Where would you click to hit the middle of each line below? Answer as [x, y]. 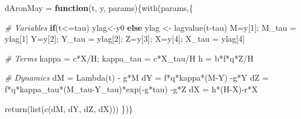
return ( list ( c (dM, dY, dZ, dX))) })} [69, 108]
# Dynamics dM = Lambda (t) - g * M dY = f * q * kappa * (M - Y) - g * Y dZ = [137, 77]
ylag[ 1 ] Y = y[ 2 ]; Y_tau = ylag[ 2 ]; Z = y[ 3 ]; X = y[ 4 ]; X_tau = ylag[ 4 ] [125, 39]
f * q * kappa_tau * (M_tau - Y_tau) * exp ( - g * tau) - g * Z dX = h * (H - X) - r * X [132, 89]
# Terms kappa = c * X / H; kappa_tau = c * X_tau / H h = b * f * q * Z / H [129, 58]
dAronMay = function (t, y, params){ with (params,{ [99, 8]
